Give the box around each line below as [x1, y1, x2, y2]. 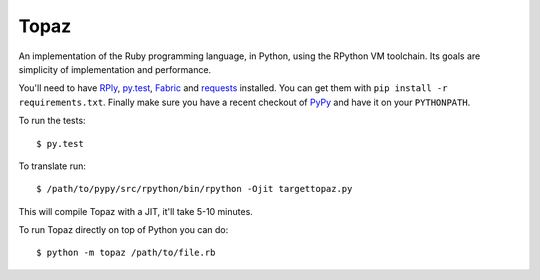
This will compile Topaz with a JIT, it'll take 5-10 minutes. [18, 205, 254, 217]
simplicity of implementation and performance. [18, 63, 212, 75]
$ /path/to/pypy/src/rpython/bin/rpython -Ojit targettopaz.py [36, 183, 353, 195]
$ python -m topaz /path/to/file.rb [36, 247, 216, 259]
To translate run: [18, 160, 87, 172]
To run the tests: [18, 115, 86, 127]
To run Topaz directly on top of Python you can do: [18, 224, 229, 236]
